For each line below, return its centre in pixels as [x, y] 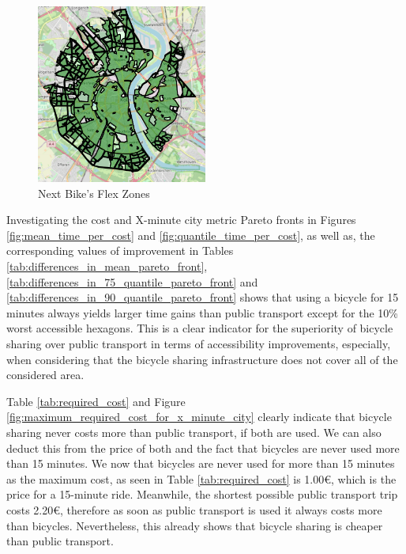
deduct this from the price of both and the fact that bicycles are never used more [203, 448]
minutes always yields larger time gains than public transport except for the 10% [203, 312]
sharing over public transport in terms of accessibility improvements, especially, [199, 343]
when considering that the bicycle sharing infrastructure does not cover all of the [202, 359]
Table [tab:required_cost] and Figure [96, 401]
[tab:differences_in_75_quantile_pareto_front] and [132, 281]
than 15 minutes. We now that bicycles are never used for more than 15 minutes [201, 463]
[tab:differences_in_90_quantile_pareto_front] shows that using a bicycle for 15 [203, 297]
